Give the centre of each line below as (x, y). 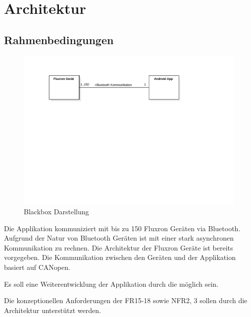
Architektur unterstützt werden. (52, 310)
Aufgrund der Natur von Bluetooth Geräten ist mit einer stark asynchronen (119, 238)
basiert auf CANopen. (37, 267)
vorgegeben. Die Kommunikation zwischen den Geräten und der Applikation (120, 257)
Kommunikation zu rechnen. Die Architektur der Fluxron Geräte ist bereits (119, 247)
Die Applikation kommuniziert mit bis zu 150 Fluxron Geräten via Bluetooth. (122, 228)
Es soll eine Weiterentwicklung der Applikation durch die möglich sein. (111, 284)
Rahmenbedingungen (59, 39)
